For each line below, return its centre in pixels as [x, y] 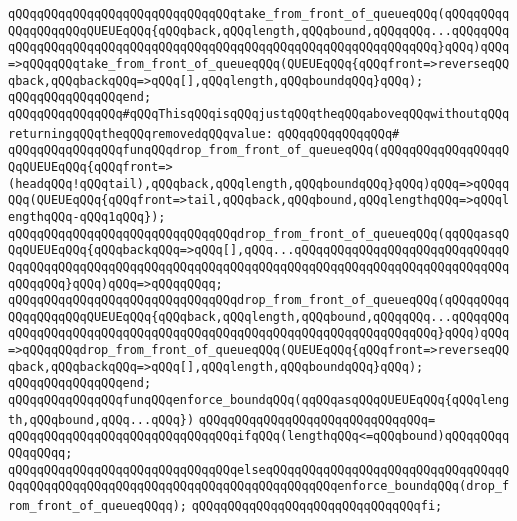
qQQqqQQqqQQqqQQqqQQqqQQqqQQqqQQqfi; [317, 506]
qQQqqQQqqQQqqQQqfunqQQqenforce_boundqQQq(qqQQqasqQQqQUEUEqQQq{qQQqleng [259, 400]
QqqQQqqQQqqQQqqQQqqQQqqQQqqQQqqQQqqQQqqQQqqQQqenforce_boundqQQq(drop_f [259, 486]
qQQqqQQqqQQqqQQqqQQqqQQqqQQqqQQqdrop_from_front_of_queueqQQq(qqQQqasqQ [259, 233]
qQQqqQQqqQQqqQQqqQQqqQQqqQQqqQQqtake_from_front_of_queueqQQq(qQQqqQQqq [259, 14]
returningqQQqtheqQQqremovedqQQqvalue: [140, 133]
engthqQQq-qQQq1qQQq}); [87, 216]
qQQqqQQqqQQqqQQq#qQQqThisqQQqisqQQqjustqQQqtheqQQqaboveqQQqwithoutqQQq [259, 113]
